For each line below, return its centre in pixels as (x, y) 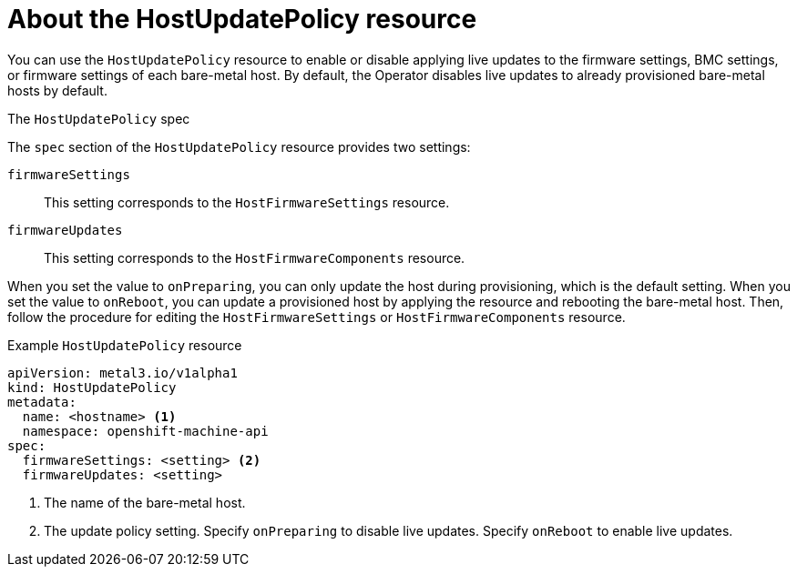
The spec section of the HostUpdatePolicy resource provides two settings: (239, 146)
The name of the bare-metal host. (145, 502)
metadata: (42, 402)
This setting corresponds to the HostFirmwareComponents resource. (255, 257)
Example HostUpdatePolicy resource (125, 345)
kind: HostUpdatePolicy (92, 387)
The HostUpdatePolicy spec (99, 118)
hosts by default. (57, 90)
